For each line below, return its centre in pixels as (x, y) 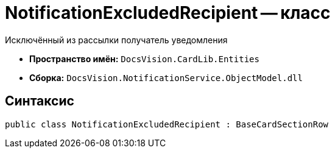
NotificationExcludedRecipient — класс (168, 13)
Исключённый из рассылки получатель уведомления (116, 40)
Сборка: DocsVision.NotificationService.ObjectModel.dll (166, 77)
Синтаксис (40, 101)
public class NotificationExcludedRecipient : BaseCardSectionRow (167, 124)
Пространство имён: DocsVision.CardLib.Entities (144, 59)
